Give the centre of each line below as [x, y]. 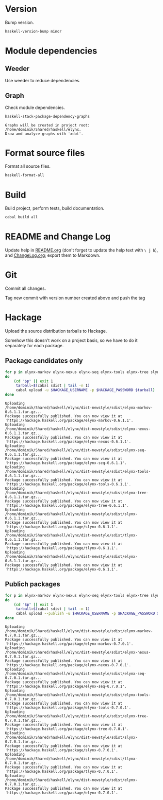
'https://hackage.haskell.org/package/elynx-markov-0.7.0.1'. [69, 644]
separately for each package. [34, 345]
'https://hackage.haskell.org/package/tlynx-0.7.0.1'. [62, 772]
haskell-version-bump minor [33, 31]
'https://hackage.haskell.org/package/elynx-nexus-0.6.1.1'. [68, 442]
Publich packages [33, 584]
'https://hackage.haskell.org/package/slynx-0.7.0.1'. [62, 750]
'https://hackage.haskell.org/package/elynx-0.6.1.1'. [62, 569]
